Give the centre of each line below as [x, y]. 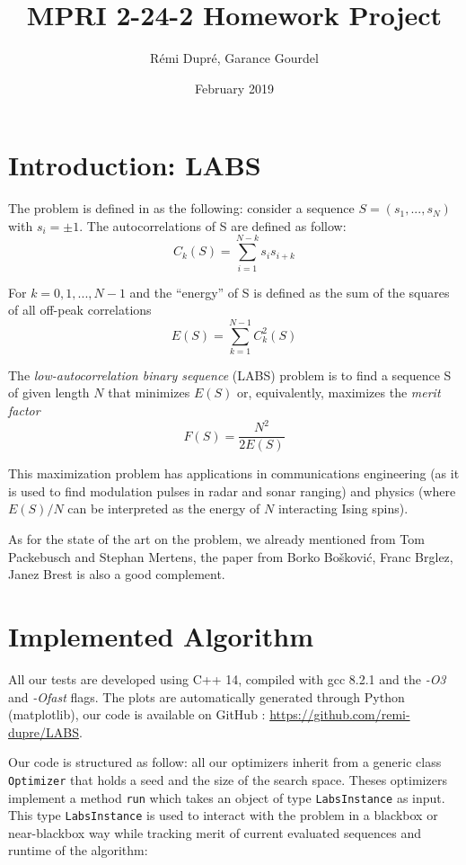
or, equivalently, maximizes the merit [339, 392]
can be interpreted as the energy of [164, 508]
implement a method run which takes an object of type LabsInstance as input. [227, 797]
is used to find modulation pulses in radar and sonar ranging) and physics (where [232, 490]
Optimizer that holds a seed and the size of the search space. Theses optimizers [228, 779]
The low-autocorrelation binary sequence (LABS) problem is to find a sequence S [230, 375]
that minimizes [149, 392]
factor [24, 410]
